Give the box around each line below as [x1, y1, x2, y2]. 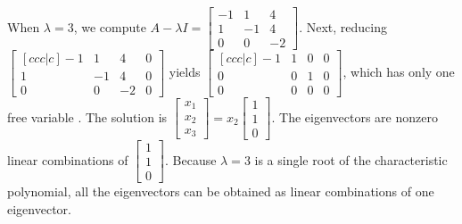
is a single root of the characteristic [254, 150, 448, 169]
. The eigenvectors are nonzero [271, 107, 438, 126]
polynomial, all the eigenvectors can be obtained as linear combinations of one [7, 182, 434, 201]
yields [169, 62, 201, 81]
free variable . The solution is [7, 107, 168, 126]
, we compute [73, 17, 146, 36]
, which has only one [342, 62, 455, 81]
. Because [164, 150, 217, 169]
